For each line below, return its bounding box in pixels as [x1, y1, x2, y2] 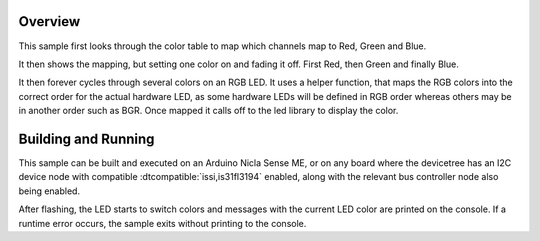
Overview [18, 13, 81, 30]
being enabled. [18, 185, 80, 197]
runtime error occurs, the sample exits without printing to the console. [18, 217, 307, 229]
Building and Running [18, 130, 155, 147]
